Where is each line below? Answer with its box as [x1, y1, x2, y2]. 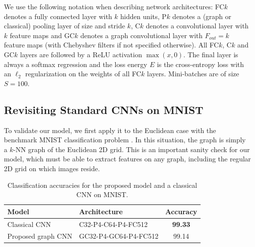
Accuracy [165, 206, 198, 216]
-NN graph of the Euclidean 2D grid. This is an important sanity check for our [13, 144, 250, 154]
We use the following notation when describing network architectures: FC [4, 1, 225, 11]
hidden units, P [120, 11, 167, 21]
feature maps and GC [9, 30, 75, 40]
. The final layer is [183, 49, 238, 59]
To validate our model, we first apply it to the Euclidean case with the [4, 125, 216, 135]
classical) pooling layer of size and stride [4, 21, 125, 31]
